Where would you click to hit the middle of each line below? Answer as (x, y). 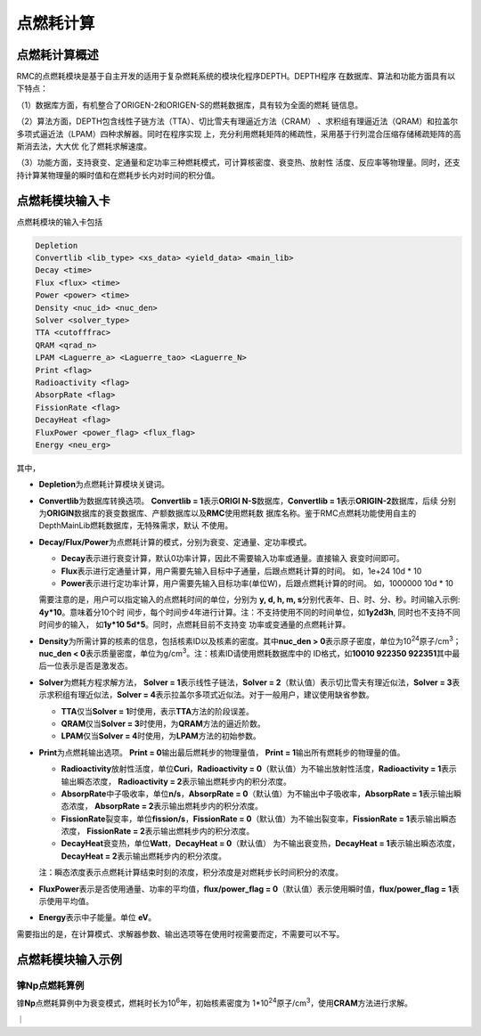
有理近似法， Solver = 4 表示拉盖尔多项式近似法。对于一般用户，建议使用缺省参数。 (222, 695)
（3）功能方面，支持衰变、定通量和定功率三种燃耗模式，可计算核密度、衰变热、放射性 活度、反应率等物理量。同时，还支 (238, 163)
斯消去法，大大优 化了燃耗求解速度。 (84, 146)
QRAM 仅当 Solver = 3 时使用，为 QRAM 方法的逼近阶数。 (163, 723)
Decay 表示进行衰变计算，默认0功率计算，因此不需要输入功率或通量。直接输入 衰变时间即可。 (232, 559)
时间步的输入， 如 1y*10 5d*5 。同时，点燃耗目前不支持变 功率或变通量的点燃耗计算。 (195, 624)
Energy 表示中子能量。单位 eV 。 (98, 918)
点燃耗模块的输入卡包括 (59, 222)
